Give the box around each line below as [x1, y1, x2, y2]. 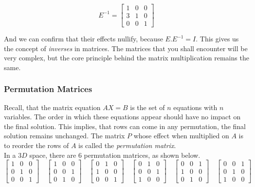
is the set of [130, 102, 165, 112]
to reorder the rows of [4, 140, 69, 150]
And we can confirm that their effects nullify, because [4, 34, 163, 44]
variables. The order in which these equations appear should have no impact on [4, 112, 241, 122]
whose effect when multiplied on [133, 131, 229, 141]
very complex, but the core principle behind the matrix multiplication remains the [4, 53, 249, 63]
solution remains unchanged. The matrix [4, 131, 125, 141]
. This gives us [196, 34, 239, 44]
